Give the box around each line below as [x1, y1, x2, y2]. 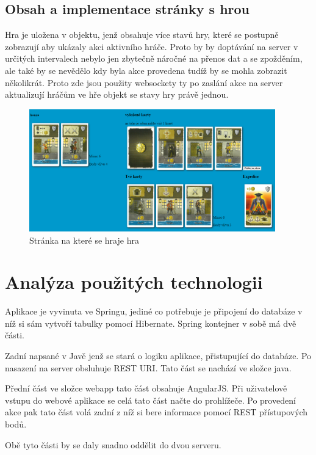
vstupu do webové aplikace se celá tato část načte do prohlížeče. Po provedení [5, 393, 296, 406]
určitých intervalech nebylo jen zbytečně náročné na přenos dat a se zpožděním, [5, 52, 303, 65]
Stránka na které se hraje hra [29, 233, 139, 246]
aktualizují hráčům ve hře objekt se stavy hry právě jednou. [5, 88, 229, 101]
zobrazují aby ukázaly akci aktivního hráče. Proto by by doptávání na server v [5, 40, 298, 53]
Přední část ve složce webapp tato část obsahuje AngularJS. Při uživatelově [5, 382, 287, 395]
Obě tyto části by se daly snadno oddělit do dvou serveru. [5, 438, 221, 451]
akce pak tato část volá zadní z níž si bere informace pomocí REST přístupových [5, 406, 308, 418]
